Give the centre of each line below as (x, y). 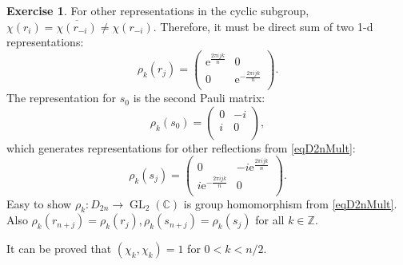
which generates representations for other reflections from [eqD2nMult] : (181, 147)
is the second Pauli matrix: (199, 98)
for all (270, 220)
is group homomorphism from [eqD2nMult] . (290, 203)
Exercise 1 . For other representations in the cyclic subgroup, (158, 10)
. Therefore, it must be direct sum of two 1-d (263, 26)
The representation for (62, 98)
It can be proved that (59, 249)
